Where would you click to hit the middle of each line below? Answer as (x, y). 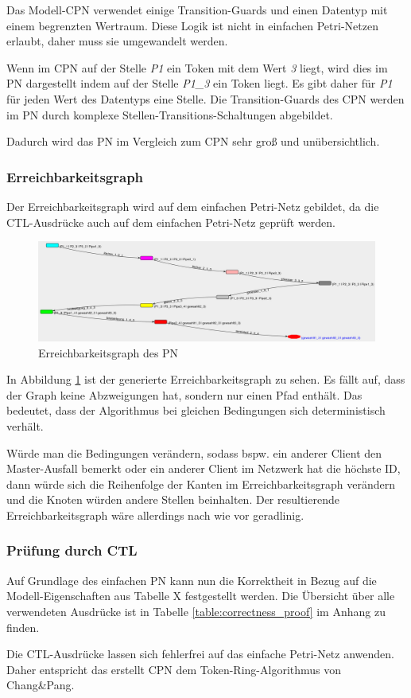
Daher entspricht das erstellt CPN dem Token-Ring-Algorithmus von (174, 669)
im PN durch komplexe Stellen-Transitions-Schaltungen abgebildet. (170, 114)
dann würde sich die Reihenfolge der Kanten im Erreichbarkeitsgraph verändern (201, 484)
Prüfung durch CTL (72, 550)
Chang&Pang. (41, 685)
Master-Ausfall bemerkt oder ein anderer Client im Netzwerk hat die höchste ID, (204, 468)
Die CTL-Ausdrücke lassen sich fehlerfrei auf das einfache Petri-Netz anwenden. (200, 654)
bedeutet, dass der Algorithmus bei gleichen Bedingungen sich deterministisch (196, 410)
